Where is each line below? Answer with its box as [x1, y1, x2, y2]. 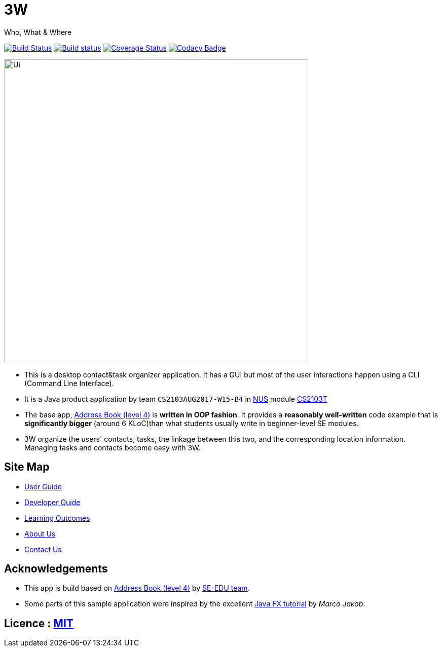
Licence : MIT [4, 617, 73, 630]
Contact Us [24, 545, 62, 554]
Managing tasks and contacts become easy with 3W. [24, 443, 201, 452]
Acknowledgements [4, 562, 108, 576]
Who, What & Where [4, 27, 72, 36]
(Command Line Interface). [24, 378, 114, 388]
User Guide [24, 482, 62, 491]
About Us [24, 529, 56, 538]
